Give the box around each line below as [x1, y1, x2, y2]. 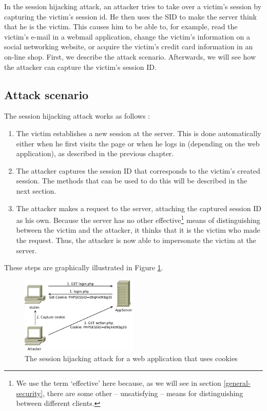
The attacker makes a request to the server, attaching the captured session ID [16, 202, 261, 213]
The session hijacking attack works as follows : [4, 110, 150, 121]
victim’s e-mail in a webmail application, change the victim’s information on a [4, 31, 250, 42]
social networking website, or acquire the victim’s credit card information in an [4, 41, 253, 52]
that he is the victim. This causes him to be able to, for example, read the [4, 21, 238, 32]
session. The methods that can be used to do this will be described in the [16, 175, 247, 186]
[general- [223, 378, 251, 388]
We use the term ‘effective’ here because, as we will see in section [16, 378, 221, 388]
